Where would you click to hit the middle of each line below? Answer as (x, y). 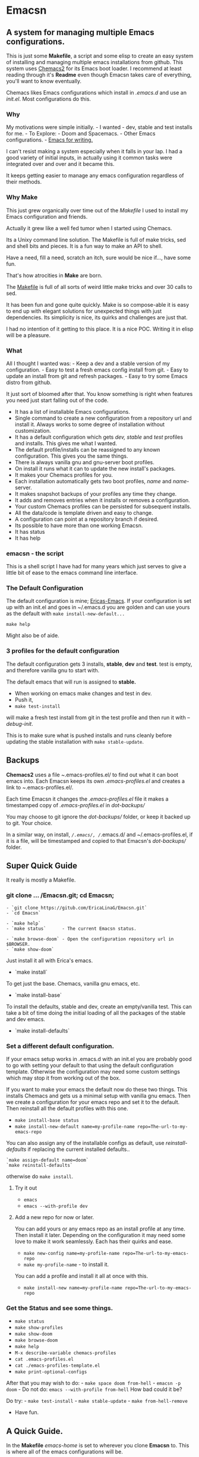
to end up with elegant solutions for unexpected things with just (84, 311)
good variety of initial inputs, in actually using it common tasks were (89, 158)
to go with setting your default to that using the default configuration (90, 1065)
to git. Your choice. (29, 823)
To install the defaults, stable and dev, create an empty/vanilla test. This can (99, 1006)
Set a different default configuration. (60, 1046)
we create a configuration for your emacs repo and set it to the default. (93, 1102)
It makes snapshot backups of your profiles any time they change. (96, 493)
